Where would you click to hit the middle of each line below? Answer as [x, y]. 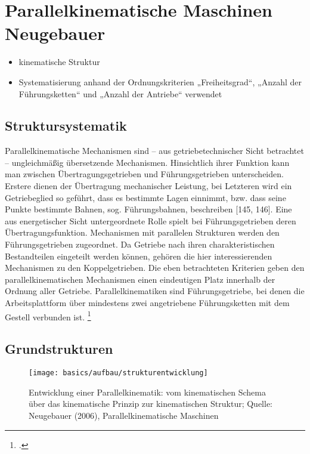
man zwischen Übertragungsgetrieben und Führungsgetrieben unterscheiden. [144, 174]
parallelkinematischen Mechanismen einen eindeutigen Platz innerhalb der [140, 279]
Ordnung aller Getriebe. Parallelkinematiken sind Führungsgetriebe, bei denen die [155, 291]
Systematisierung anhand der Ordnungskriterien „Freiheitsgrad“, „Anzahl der [160, 81]
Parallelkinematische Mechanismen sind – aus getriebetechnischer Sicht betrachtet [154, 151]
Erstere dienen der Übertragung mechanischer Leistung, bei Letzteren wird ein [148, 186]
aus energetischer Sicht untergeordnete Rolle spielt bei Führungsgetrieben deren [151, 220]
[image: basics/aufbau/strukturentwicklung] [118, 373]
